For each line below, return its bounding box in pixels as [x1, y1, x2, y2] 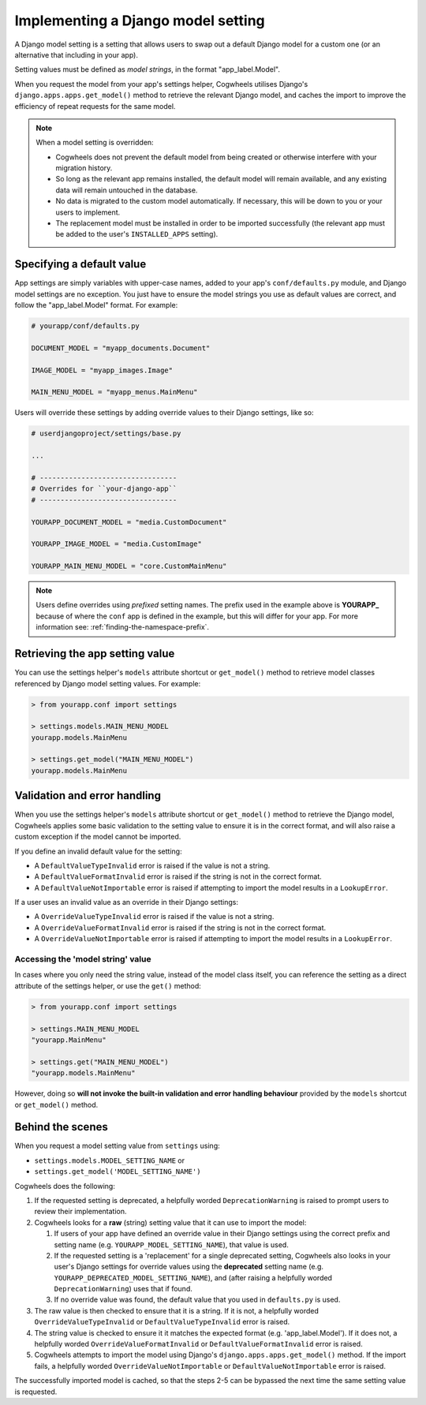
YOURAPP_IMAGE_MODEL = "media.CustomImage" [31, 540, 203, 548]
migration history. [55, 163, 113, 173]
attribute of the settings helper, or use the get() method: [14, 981, 201, 990]
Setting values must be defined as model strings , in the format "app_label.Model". [14, 65, 280, 74]
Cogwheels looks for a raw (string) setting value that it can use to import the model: [34, 1217, 307, 1227]
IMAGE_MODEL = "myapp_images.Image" [31, 365, 174, 375]
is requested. [14, 1387, 58, 1396]
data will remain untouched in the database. [55, 185, 198, 195]
